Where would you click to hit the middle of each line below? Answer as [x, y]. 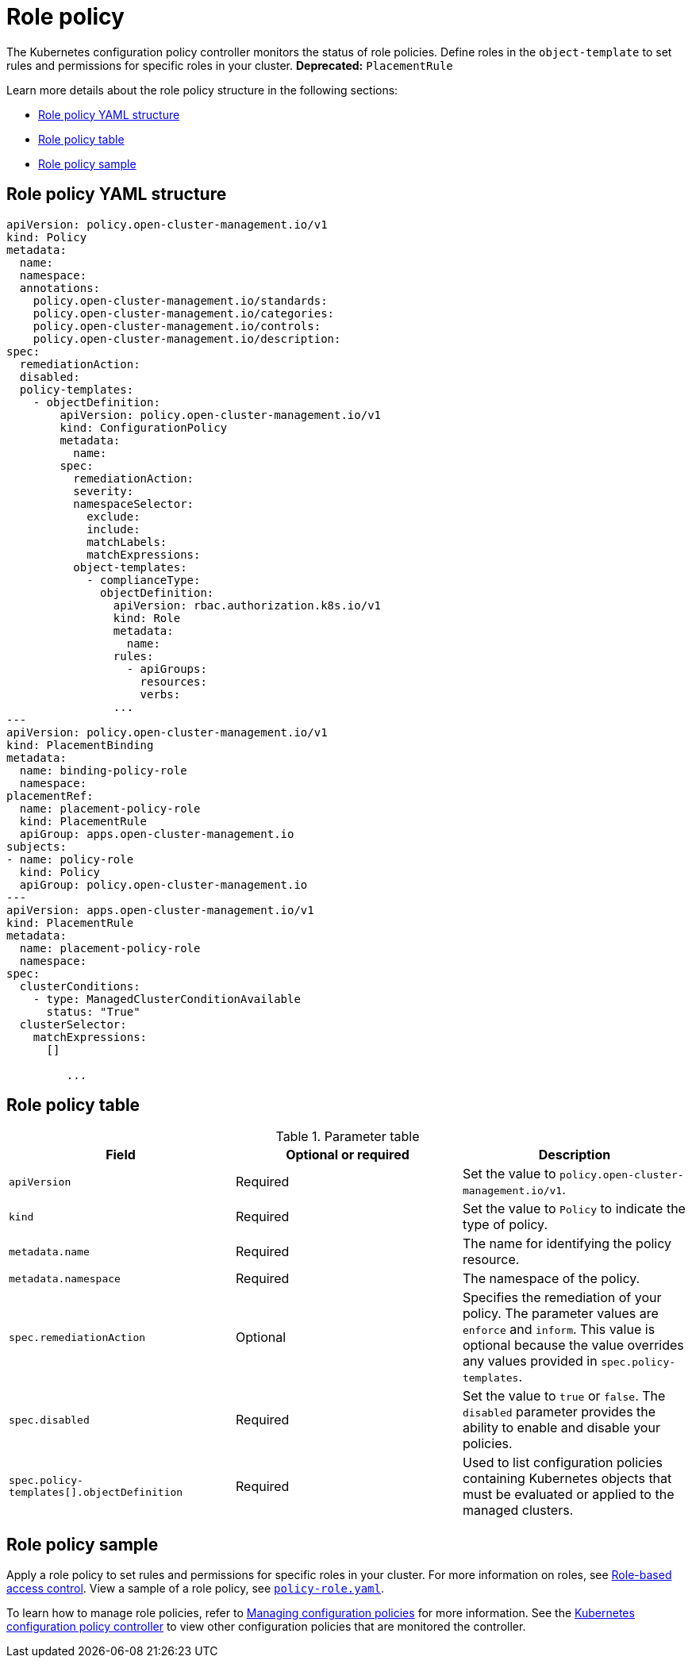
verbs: [160, 694]
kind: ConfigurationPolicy [144, 427]
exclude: [113, 516]
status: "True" [93, 1011]
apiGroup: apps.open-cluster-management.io [157, 834]
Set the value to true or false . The [564, 1396]
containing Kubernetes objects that [567, 1479]
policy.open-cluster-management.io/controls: [177, 326]
